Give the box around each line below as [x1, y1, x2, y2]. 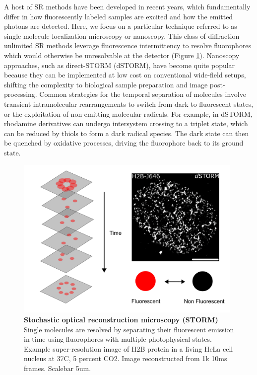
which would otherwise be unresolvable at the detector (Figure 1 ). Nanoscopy [4, 50, 240, 60]
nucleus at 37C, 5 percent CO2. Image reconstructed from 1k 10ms [24, 353, 227, 364]
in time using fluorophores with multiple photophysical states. [24, 334, 212, 344]
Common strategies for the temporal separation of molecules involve [39, 89, 246, 99]
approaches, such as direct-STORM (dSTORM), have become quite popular [4, 60, 235, 70]
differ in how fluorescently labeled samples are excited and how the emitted [4, 11, 233, 21]
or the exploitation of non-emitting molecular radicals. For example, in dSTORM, [4, 108, 253, 119]
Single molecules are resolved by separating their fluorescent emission [24, 324, 234, 334]
